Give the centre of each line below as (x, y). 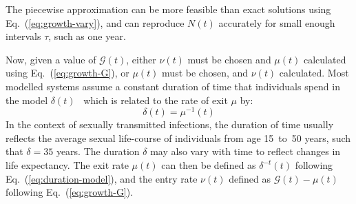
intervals (23, 36)
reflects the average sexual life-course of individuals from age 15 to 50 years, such (178, 137)
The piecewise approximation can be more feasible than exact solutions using (168, 9)
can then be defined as (209, 165)
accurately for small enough (277, 22)
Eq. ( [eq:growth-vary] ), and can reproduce (95, 22)
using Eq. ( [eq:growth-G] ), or (67, 73)
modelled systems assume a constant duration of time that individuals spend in (173, 86)
